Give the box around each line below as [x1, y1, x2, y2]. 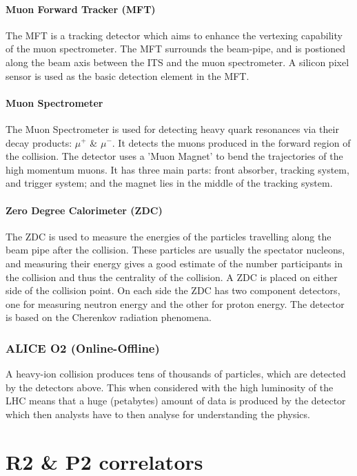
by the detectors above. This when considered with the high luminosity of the [6, 380, 334, 394]
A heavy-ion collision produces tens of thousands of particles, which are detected [6, 366, 346, 381]
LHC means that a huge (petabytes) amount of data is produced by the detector [6, 393, 346, 408]
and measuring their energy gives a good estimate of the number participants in [6, 256, 343, 270]
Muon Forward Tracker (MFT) [6, 1, 156, 16]
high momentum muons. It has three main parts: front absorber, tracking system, [6, 162, 349, 176]
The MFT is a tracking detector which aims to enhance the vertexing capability [6, 28, 343, 42]
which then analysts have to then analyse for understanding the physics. [6, 406, 310, 421]
